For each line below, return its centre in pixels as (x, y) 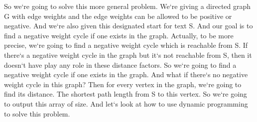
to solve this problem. (37, 113)
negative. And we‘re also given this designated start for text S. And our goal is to (128, 26)
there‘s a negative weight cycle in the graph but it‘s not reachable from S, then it (128, 55)
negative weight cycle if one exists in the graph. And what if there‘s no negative (126, 74)
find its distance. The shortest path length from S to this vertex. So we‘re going (126, 94)
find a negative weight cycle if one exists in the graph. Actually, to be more (119, 35)
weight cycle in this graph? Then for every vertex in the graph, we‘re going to (123, 84)
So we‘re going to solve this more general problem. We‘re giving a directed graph (128, 6)
